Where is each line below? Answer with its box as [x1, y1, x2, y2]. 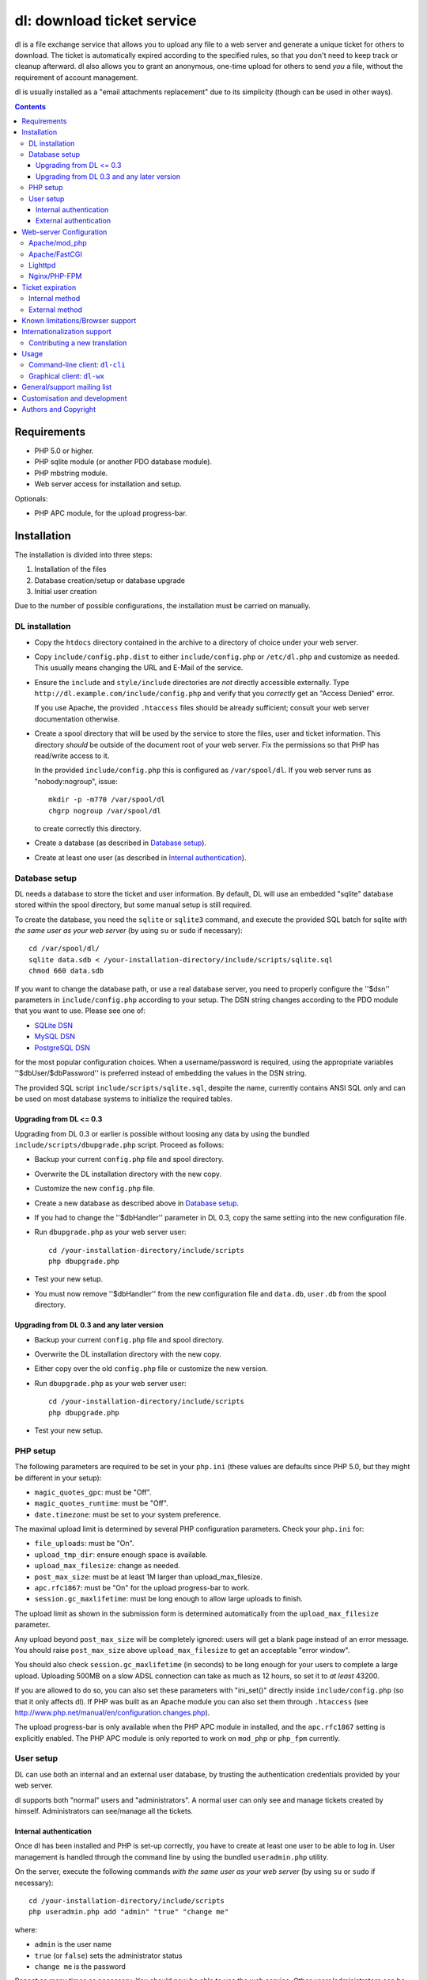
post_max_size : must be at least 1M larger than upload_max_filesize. [34, 1572, 263, 1582]
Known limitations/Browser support [21, 315, 137, 325]
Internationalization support [21, 327, 111, 337]
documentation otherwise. [34, 714, 120, 724]
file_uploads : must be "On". [34, 1539, 134, 1548]
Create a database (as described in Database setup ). [34, 838, 207, 847]
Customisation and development [21, 393, 127, 403]
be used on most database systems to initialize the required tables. [14, 1094, 233, 1104]
